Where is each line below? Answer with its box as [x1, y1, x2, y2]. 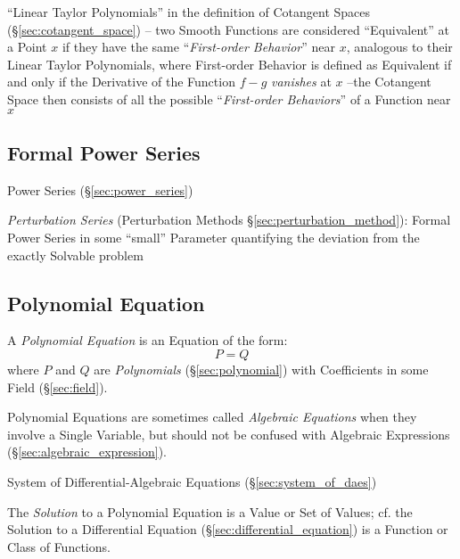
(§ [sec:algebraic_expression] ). [7, 442, 167, 461]
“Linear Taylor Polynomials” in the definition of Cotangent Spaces [7, 3, 371, 21]
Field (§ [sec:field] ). [7, 377, 108, 396]
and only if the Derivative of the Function [7, 72, 235, 91]
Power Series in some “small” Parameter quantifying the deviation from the [7, 227, 420, 246]
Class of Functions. [7, 537, 111, 555]
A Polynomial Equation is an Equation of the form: [7, 331, 288, 349]
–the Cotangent [347, 72, 431, 91]
